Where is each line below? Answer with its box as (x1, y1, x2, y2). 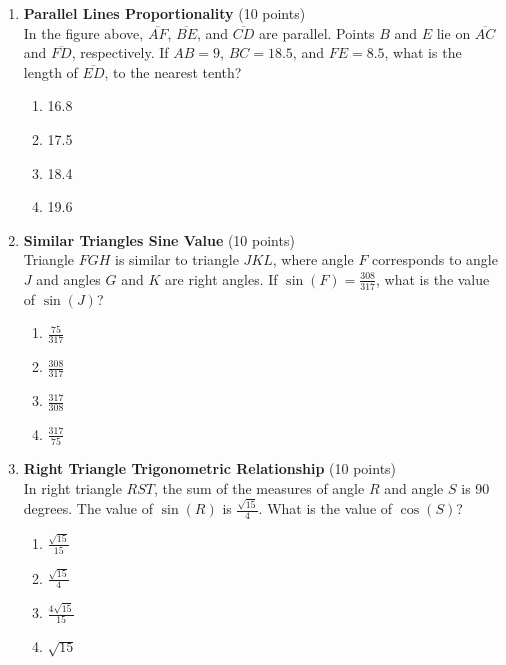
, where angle (272, 249, 354, 270)
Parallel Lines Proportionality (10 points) (23, 3, 306, 23)
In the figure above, (23, 22, 144, 43)
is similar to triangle (115, 249, 239, 270)
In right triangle (23, 477, 122, 498)
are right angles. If (165, 268, 278, 289)
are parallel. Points (259, 22, 375, 43)
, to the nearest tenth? (104, 61, 242, 82)
